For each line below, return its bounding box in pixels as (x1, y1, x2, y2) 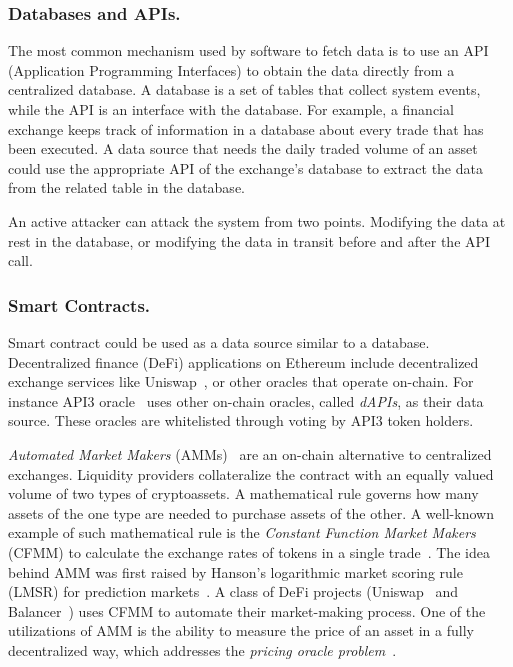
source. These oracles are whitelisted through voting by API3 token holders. (8, 410, 474, 431)
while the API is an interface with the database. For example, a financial (8, 99, 454, 119)
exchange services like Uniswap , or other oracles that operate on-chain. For (8, 371, 474, 392)
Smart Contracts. (8, 292, 151, 317)
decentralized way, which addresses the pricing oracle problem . (8, 639, 397, 660)
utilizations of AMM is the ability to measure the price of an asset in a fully (8, 620, 474, 641)
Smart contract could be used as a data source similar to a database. (8, 331, 430, 352)
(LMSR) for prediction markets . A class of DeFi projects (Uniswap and (8, 581, 459, 602)
